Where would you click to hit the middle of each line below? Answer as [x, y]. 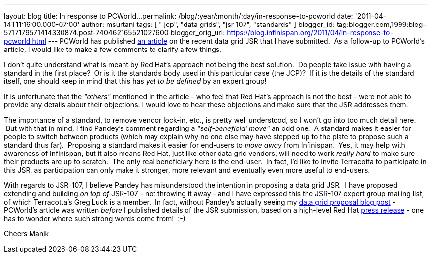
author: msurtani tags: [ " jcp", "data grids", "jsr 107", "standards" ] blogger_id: [208, 24]
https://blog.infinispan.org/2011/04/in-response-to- [310, 33]
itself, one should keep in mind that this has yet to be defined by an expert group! [135, 81]
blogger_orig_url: [198, 33]
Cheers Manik [27, 234]
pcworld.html [25, 41]
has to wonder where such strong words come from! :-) [95, 218]
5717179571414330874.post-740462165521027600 [86, 33]
